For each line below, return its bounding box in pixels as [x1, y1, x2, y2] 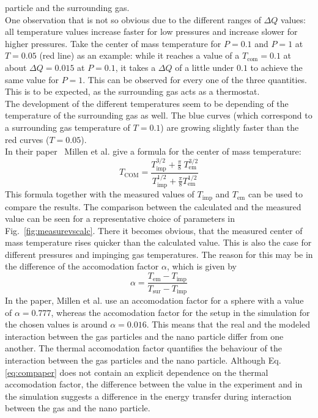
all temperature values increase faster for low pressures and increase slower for [5, 25, 298, 38]
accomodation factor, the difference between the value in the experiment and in [5, 378, 303, 391]
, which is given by [166, 260, 237, 273]
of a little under [175, 61, 234, 73]
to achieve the [250, 61, 303, 73]
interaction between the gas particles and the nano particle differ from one [5, 329, 284, 342]
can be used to [248, 188, 303, 200]
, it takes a [115, 61, 156, 73]
